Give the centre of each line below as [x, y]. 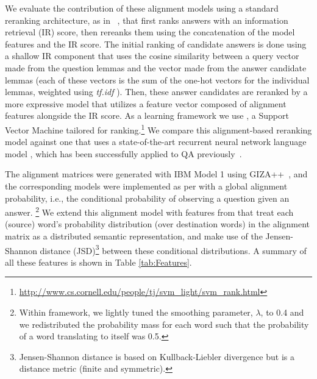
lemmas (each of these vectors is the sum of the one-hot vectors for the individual [157, 80]
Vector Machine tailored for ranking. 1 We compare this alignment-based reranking [158, 129]
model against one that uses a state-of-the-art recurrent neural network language [156, 142]
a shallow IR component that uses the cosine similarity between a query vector [152, 56]
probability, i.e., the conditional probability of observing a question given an [147, 198]
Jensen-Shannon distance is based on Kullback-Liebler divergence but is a [157, 356]
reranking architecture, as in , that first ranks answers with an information [147, 20]
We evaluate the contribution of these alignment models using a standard [142, 8]
